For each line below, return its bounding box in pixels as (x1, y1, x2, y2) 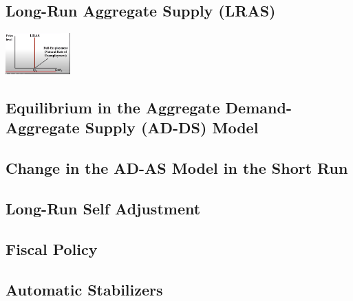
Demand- (225, 97, 292, 118)
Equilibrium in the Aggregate (6, 97, 220, 118)
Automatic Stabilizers (6, 278, 163, 300)
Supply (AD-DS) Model (85, 117, 259, 138)
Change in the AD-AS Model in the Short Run (6, 157, 348, 179)
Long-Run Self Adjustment (6, 197, 201, 219)
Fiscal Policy (6, 238, 98, 259)
